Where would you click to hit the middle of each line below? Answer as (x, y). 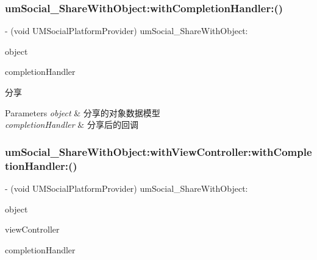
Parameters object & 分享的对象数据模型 (83, 112)
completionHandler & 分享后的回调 (72, 125)
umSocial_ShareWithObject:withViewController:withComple (158, 151)
